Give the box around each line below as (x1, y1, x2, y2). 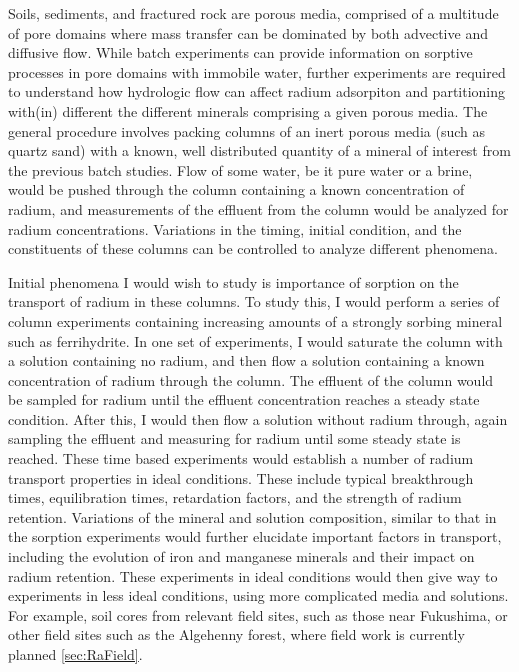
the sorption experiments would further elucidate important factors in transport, (8, 526, 502, 547)
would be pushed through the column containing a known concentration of (8, 179, 465, 200)
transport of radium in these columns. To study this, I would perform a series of (8, 291, 500, 312)
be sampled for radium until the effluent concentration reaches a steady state (8, 389, 480, 410)
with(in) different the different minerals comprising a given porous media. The (8, 100, 488, 121)
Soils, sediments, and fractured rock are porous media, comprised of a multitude (8, 3, 499, 23)
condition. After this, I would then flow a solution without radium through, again (8, 408, 508, 429)
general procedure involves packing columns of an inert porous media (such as (8, 120, 485, 141)
